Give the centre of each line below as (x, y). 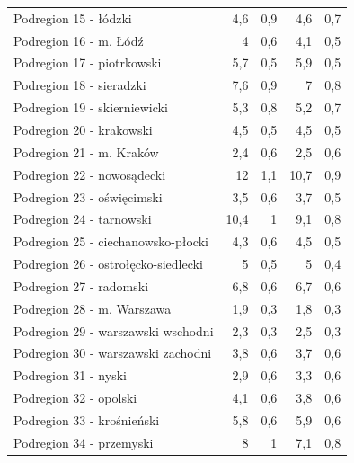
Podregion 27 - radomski (81, 285)
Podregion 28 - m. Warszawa (93, 308)
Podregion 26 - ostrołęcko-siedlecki (108, 264)
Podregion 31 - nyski (70, 375)
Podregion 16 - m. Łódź (79, 40)
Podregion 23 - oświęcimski (88, 196)
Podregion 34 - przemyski (84, 442)
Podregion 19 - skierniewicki (91, 107)
